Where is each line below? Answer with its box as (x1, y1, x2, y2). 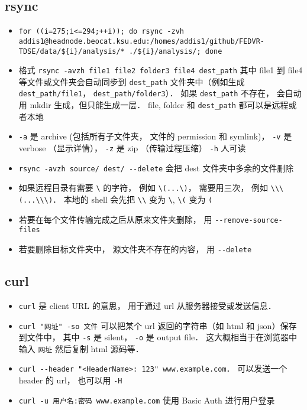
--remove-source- (215, 216, 283, 224)
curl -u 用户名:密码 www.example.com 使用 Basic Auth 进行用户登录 (18, 393, 275, 406)
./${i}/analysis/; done (128, 47, 222, 56)
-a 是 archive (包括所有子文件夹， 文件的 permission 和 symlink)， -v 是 (18, 130, 292, 142)
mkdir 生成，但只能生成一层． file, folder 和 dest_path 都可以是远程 (30, 99, 289, 111)
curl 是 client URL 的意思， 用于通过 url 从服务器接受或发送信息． (18, 299, 276, 311)
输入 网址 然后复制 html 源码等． (18, 342, 144, 354)
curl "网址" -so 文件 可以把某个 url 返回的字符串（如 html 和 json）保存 (18, 319, 297, 331)
